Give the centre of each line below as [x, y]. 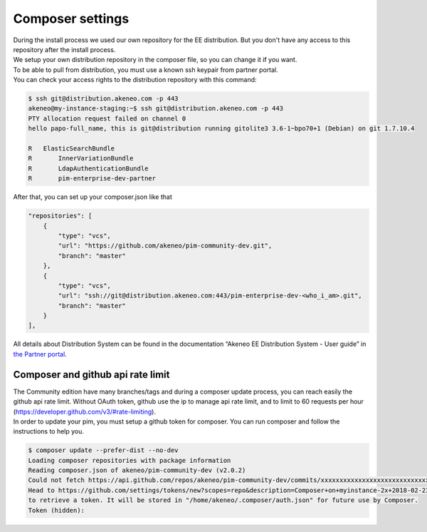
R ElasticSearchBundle [72, 149]
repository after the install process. [64, 49]
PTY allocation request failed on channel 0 [107, 118]
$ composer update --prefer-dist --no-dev [103, 450]
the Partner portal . [40, 354]
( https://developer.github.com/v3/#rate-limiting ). [85, 411]
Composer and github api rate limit [91, 374]
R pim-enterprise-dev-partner [92, 179]
